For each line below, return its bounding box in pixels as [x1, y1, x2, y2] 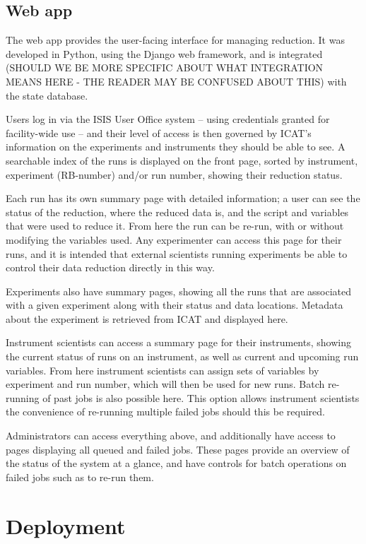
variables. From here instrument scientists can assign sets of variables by [6, 362, 319, 377]
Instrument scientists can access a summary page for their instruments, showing [6, 335, 351, 350]
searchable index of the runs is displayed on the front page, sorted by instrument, [6, 153, 358, 167]
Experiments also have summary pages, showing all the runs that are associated [6, 283, 351, 298]
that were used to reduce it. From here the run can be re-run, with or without [6, 218, 344, 233]
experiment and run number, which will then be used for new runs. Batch [6, 377, 325, 391]
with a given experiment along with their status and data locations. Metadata [6, 297, 343, 312]
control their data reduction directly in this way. [6, 260, 215, 275]
